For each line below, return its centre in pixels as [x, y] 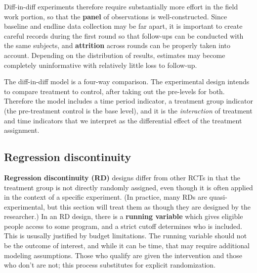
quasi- [218, 197]
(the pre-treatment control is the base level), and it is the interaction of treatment [128, 110]
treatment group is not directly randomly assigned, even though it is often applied [128, 187]
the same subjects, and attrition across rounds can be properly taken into [117, 45]
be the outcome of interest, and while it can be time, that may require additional [127, 246]
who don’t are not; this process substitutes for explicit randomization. [110, 265]
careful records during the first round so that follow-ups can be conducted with [124, 35]
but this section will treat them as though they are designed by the [149, 206]
